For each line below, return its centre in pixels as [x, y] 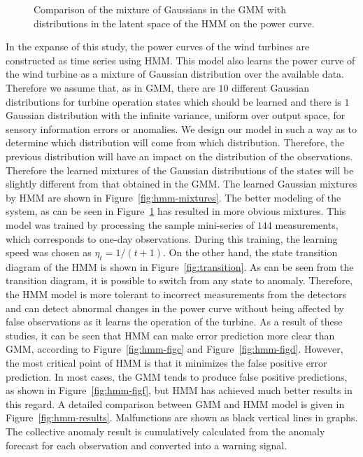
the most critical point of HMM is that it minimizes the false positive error [166, 363]
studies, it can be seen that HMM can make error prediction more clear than [170, 335]
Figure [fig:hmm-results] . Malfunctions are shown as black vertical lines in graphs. [182, 417]
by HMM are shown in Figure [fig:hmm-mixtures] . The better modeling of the [173, 197]
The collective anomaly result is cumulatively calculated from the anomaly [165, 431]
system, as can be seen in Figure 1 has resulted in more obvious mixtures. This [176, 211]
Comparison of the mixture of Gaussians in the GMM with [160, 9]
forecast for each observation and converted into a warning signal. [147, 445]
